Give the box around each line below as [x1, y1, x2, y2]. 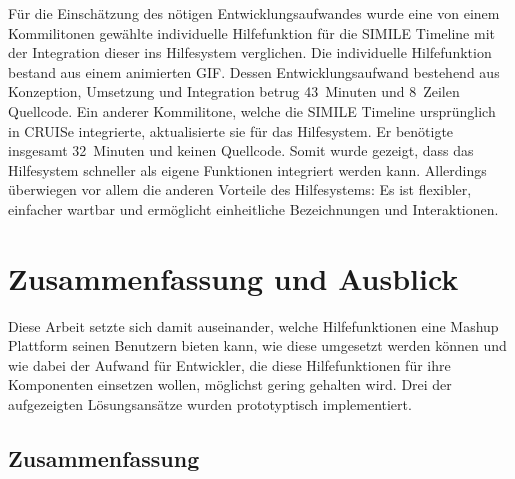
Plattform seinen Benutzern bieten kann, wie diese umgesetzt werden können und [8, 335, 507, 356]
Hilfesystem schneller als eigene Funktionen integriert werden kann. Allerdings [8, 159, 487, 180]
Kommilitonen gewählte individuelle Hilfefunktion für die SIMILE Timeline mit [8, 22, 495, 43]
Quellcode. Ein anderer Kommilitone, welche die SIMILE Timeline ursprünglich [8, 100, 496, 121]
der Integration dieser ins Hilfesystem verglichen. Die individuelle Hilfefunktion [8, 42, 492, 63]
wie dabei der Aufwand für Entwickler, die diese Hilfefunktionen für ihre [8, 354, 451, 375]
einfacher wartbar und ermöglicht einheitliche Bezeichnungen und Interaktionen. [8, 198, 499, 219]
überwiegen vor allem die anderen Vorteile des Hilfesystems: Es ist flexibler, [8, 179, 472, 200]
